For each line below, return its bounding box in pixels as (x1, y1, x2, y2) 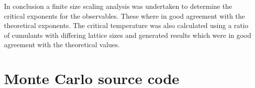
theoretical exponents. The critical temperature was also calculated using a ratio (4, 20, 249, 30)
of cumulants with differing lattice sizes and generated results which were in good (4, 29, 252, 40)
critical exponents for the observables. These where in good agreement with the (4, 10, 245, 21)
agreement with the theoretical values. (4, 39, 120, 50)
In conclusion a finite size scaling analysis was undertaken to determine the (4, 1, 232, 11)
